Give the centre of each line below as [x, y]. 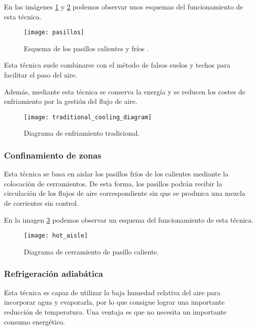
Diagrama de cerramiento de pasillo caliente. [92, 251]
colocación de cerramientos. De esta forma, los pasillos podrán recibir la [113, 183]
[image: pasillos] [54, 33]
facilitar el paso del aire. [41, 75]
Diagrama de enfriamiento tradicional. [82, 133]
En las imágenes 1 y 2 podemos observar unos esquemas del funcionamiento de [124, 6]
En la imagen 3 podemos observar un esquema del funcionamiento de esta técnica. [129, 219]
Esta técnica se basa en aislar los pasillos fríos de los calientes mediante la [116, 174]
